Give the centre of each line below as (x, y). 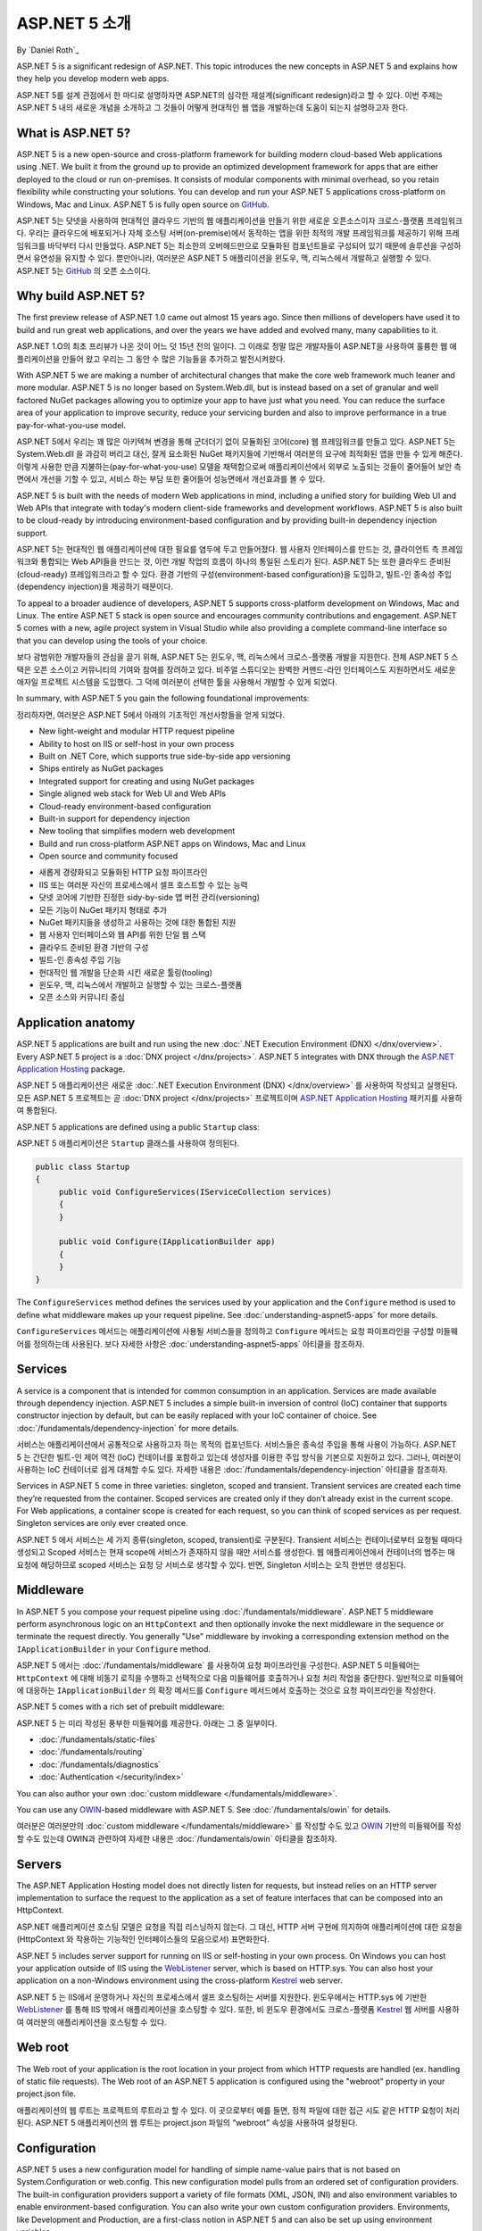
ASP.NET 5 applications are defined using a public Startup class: (138, 1127)
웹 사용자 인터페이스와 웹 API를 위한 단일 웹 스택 (122, 935)
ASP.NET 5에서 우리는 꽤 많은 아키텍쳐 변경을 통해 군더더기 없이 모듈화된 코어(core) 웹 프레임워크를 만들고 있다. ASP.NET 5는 (236, 441)
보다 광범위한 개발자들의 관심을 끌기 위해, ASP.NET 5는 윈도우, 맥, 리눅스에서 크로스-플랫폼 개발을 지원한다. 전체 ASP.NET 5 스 (237, 657)
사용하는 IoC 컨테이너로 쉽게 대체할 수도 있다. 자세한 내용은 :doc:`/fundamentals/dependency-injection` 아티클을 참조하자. (232, 1469)
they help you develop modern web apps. (93, 79)
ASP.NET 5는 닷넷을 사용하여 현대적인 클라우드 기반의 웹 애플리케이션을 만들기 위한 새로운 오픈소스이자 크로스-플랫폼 (220, 220)
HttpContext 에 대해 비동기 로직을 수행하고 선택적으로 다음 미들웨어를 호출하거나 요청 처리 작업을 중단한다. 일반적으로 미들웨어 (240, 1678)
